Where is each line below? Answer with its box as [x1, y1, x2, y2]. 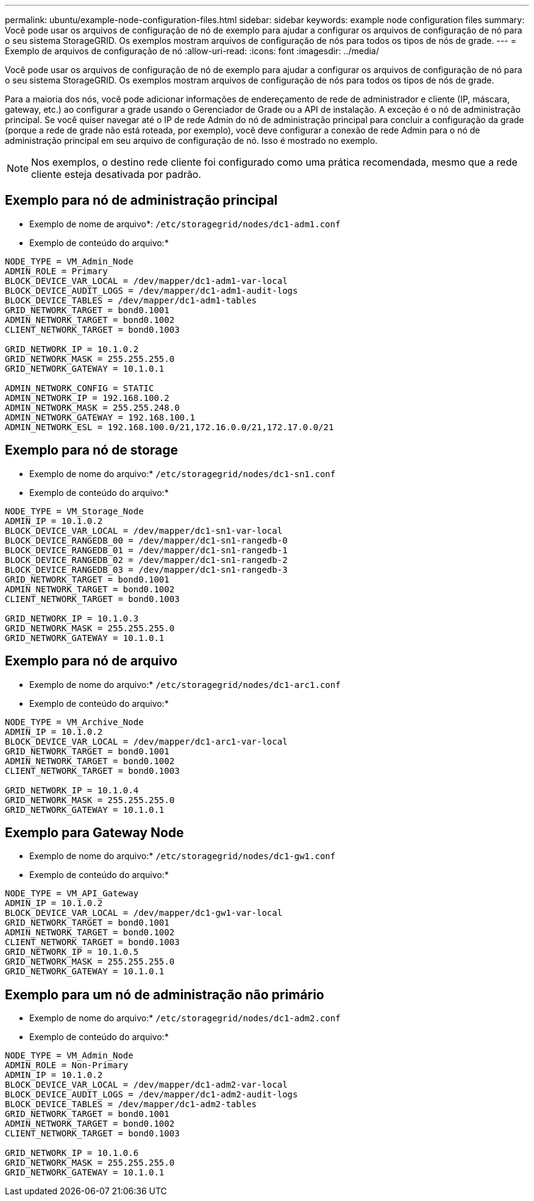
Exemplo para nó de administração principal [5, 193, 278, 208]
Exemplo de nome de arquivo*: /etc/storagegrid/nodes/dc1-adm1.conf [29, 218, 341, 229]
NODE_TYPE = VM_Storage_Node [5, 506, 144, 516]
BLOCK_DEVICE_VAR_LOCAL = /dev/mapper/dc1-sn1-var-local [5, 525, 283, 536]
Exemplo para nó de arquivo [5, 653, 178, 669]
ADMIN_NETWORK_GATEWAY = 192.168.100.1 [5, 412, 195, 422]
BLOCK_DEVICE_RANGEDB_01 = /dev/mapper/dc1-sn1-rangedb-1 [5, 545, 288, 555]
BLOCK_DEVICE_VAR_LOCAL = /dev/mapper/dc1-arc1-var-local [5, 736, 288, 746]
